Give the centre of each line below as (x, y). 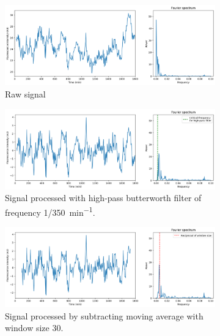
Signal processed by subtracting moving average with (104, 315)
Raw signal (25, 94)
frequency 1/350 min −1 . (50, 211)
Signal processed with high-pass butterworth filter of (103, 198)
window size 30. (34, 328)
